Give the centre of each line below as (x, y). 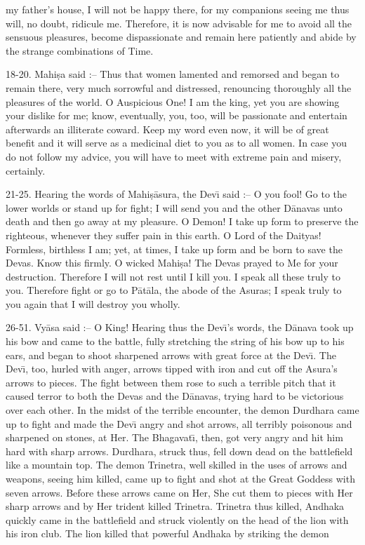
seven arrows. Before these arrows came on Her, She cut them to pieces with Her (179, 492)
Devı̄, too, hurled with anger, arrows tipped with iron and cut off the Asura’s (172, 369)
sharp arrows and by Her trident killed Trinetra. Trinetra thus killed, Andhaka (175, 506)
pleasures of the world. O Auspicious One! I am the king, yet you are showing (173, 101)
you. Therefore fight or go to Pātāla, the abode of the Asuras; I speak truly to (174, 290)
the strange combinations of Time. (80, 50)
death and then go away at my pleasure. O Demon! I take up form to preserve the (182, 221)
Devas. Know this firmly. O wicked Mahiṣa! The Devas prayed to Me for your (172, 263)
